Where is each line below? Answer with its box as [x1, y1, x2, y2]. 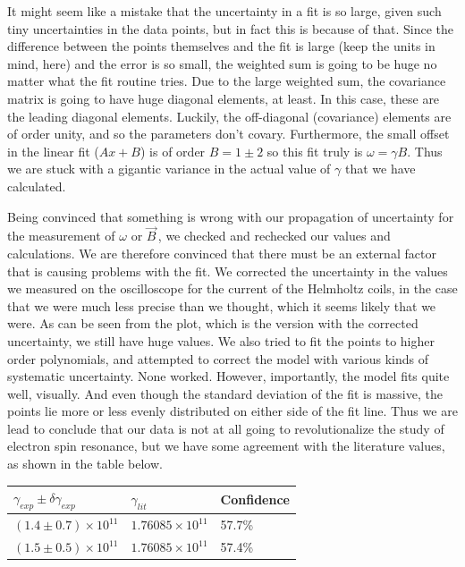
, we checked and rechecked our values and [157, 226, 391, 245]
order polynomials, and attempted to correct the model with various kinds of [7, 349, 429, 368]
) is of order [140, 141, 206, 160]
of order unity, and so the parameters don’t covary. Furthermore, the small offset [7, 124, 450, 143]
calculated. [7, 176, 66, 195]
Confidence [220, 490, 290, 509]
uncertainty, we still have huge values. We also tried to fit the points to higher [7, 331, 435, 350]
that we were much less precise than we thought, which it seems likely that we [7, 296, 436, 315]
